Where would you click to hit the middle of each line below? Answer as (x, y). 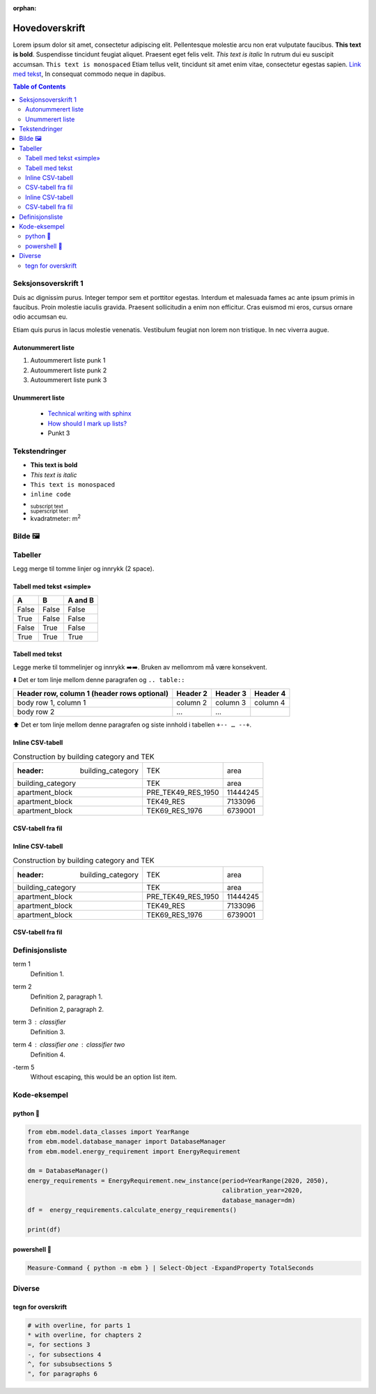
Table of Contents (39, 86)
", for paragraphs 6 (62, 1374)
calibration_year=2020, (262, 1190)
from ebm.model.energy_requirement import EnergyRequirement (134, 1151)
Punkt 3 (59, 433)
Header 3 (231, 693)
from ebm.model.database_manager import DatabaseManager (127, 1142)
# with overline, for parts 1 (79, 1325)
